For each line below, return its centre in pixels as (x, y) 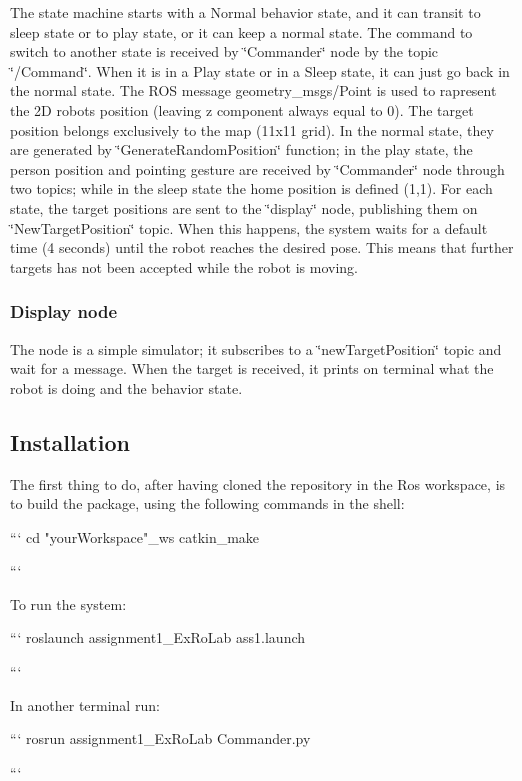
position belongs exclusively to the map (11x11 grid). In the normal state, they (252, 129)
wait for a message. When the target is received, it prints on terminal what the (252, 368)
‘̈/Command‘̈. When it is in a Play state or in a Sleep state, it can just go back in (260, 70)
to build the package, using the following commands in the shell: (207, 503)
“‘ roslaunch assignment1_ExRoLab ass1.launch (158, 637)
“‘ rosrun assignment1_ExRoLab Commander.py (160, 738)
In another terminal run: (85, 704)
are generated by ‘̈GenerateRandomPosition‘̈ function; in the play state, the (241, 149)
